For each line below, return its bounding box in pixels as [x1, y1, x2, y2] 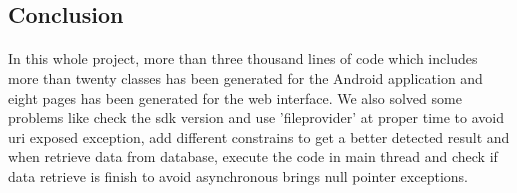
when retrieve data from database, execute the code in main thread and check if [8, 146, 498, 167]
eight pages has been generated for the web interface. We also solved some [8, 87, 462, 108]
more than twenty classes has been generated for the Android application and [8, 67, 483, 88]
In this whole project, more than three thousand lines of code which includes [8, 48, 478, 69]
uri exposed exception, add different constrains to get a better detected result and [8, 126, 510, 147]
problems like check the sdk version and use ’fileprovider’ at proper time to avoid [8, 107, 504, 128]
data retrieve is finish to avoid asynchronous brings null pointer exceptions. [8, 165, 468, 186]
